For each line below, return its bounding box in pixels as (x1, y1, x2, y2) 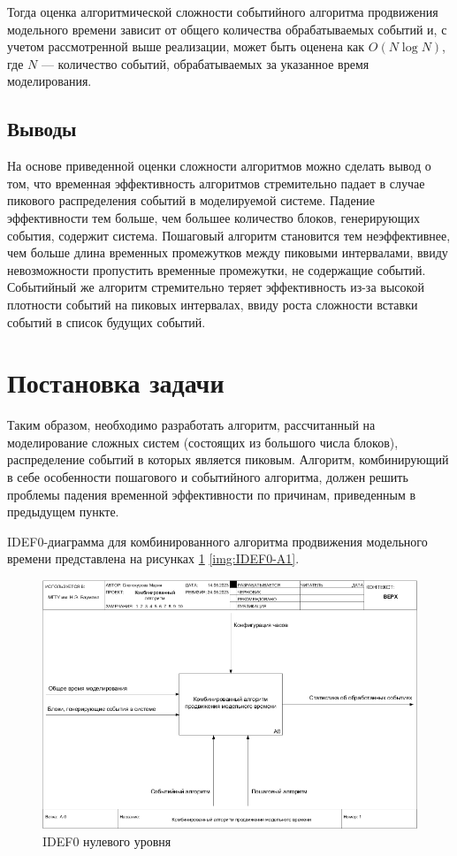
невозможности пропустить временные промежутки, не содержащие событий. (7, 260, 426, 279)
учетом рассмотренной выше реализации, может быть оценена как (7, 37, 365, 56)
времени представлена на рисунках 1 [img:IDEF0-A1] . (7, 549, 300, 568)
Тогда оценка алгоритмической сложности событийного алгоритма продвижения (7, 3, 438, 20)
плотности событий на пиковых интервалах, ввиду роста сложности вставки (7, 294, 418, 313)
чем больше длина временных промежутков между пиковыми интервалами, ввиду (7, 243, 448, 262)
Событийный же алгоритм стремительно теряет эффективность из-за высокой (7, 278, 425, 296)
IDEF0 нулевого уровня (42, 831, 171, 850)
